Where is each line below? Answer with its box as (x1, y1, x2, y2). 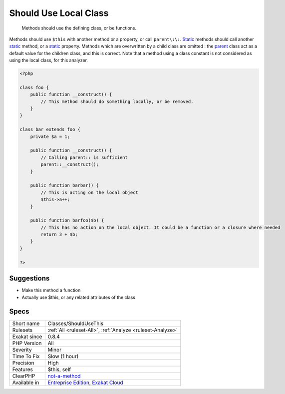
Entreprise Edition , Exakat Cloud (47, 379, 123, 386)
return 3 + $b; (40, 231, 78, 237)
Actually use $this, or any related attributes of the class (21, 294, 136, 300)
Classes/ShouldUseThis (47, 320, 104, 327)
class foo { (19, 84, 49, 90)
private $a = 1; (30, 133, 70, 139)
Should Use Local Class (9, 7, 109, 18)
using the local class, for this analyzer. (9, 57, 88, 63)
